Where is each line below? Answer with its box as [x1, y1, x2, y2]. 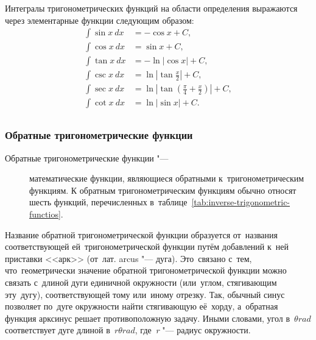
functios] [29, 208, 61, 220]
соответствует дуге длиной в [5, 324, 110, 336]
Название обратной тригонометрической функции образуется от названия [5, 228, 278, 241]
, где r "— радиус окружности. [135, 324, 251, 336]
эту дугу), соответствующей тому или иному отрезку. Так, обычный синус [5, 288, 285, 300]
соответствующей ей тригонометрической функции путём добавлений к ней [5, 240, 289, 253]
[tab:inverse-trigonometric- [191, 196, 290, 208]
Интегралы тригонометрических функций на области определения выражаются [5, 2, 298, 14]
